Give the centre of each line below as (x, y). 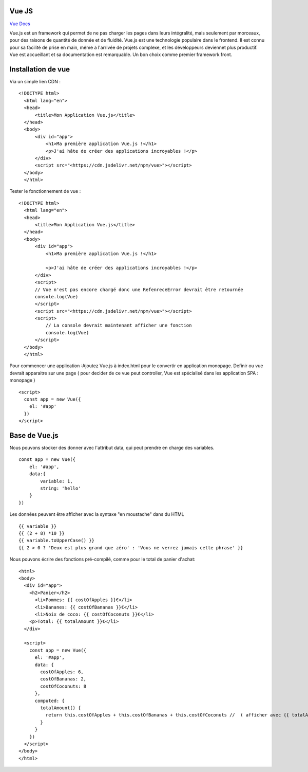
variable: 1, (56, 481)
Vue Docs (20, 24)
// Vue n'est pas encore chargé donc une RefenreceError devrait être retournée (139, 290)
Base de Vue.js (34, 435)
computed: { (50, 701)
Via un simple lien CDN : (35, 81)
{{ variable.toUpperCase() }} (57, 541)
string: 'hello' (61, 488)
